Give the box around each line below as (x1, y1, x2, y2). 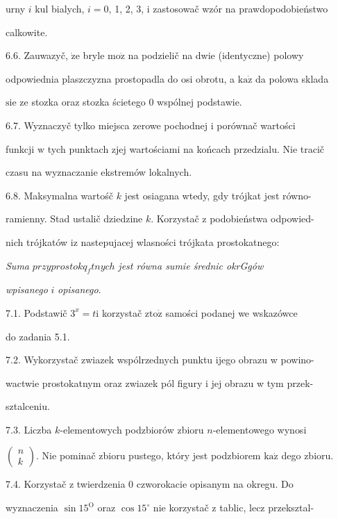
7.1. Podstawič (6, 305, 67, 320)
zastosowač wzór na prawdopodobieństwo (153, 1, 328, 15)
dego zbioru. (281, 448, 334, 463)
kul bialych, (35, 1, 85, 15)
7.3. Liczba (6, 422, 52, 436)
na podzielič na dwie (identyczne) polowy (128, 48, 304, 63)
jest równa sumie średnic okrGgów (118, 258, 264, 272)
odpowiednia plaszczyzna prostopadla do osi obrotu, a (6, 71, 235, 85)
